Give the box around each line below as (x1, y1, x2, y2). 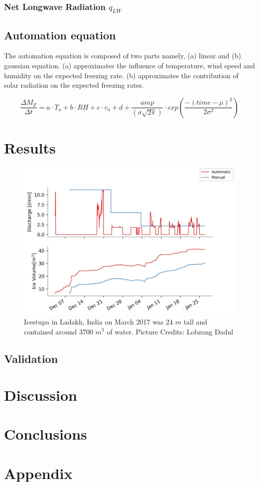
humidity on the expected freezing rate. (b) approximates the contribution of (4, 70, 239, 80)
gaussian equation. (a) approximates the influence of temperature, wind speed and (4, 60, 255, 70)
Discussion (4, 385, 77, 405)
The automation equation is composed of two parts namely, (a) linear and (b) (4, 50, 241, 61)
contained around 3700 (24, 326, 93, 336)
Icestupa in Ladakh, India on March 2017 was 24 (24, 316, 173, 326)
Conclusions (4, 424, 87, 444)
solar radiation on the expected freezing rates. (4, 80, 144, 90)
